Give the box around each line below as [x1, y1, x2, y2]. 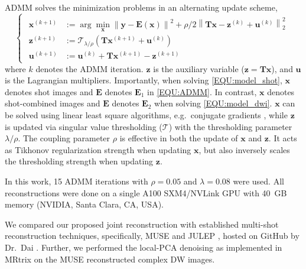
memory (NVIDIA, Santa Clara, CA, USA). [5, 198, 164, 210]
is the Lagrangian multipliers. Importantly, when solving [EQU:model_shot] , [5, 74, 282, 86]
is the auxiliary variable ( [153, 62, 245, 74]
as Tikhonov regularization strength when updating [5, 143, 191, 155]
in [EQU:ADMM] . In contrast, [147, 85, 257, 98]
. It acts [268, 132, 297, 144]
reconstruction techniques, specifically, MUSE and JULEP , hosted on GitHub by [5, 229, 300, 242]
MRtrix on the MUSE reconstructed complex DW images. [5, 252, 215, 265]
